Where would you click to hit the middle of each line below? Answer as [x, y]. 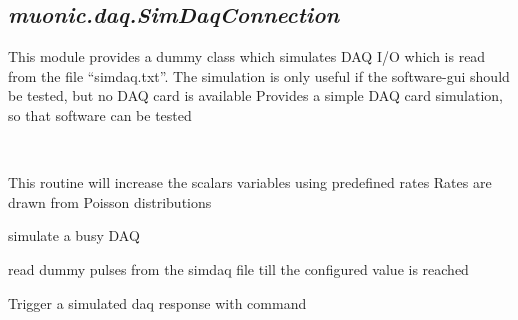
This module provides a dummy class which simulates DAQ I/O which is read [247, 56]
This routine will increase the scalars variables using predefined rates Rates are [250, 182]
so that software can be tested [100, 114]
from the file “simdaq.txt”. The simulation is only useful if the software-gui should [259, 75]
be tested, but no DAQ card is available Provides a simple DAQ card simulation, [255, 95]
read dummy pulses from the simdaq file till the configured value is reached [238, 268]
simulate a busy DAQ [74, 235]
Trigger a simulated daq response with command [157, 302]
